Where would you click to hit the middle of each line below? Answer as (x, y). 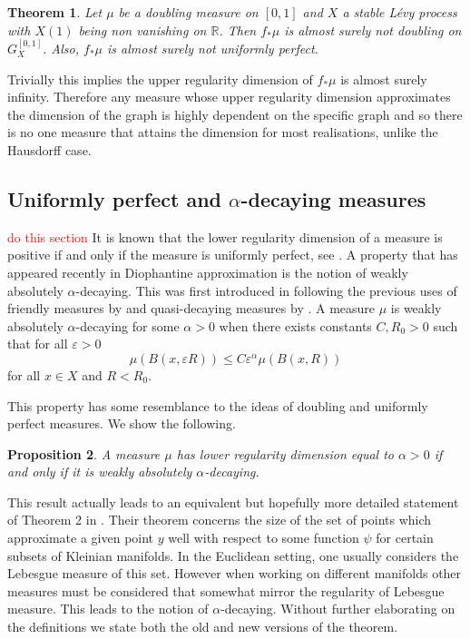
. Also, (61, 48)
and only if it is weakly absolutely (100, 472)
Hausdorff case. (49, 149)
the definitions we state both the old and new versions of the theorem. (203, 627)
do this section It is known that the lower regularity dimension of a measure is (225, 236)
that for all (38, 344)
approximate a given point (81, 538)
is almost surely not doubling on (373, 29)
